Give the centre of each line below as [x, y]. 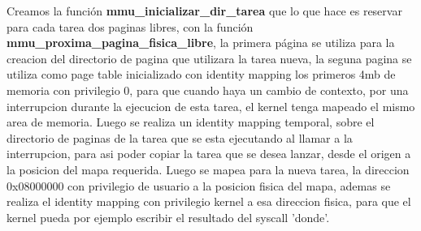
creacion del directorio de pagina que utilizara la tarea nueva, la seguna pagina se [209, 58]
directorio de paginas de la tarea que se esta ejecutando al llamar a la [180, 137]
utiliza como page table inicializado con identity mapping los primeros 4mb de [201, 74]
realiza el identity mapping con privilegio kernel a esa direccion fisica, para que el [209, 201]
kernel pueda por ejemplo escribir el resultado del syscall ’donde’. [168, 217]
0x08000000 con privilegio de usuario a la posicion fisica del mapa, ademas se [199, 185]
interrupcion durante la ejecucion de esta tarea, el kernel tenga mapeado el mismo [211, 106]
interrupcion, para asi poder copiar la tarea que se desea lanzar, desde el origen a [209, 154]
